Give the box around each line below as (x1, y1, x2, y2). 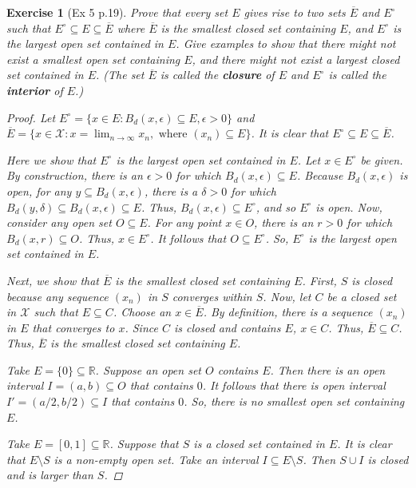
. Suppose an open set (95, 361, 201, 378)
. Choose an (113, 304, 172, 320)
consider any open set (6, 214, 112, 231)
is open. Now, (315, 198, 382, 215)
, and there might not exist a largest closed (192, 50, 400, 67)
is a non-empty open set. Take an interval (53, 450, 259, 467)
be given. (360, 151, 403, 168)
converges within (172, 288, 252, 304)
